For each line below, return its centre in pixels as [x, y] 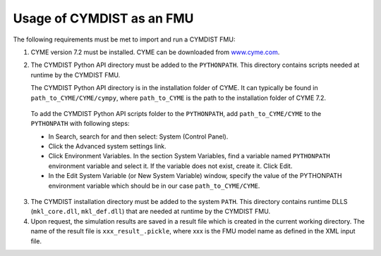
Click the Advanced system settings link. [107, 146]
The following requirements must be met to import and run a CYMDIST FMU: [124, 39]
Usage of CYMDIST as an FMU [103, 18]
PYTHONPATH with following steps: [80, 124]
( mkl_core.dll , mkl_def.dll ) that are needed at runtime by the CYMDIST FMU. [151, 212]
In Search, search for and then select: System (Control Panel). [138, 136]
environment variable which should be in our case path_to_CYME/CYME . [154, 186]
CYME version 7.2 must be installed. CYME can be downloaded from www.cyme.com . [155, 52]
